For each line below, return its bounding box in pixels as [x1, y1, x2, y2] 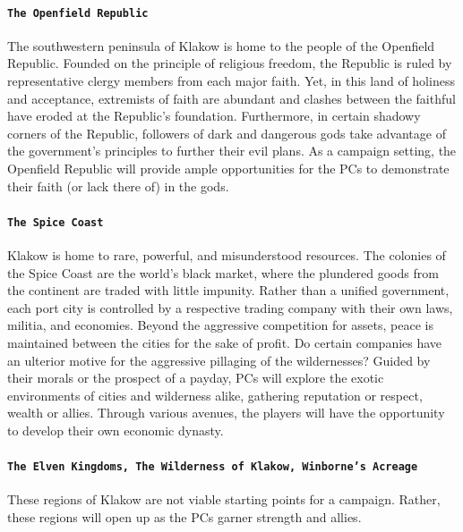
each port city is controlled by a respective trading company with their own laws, [7, 298, 453, 317]
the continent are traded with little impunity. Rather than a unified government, [7, 281, 450, 300]
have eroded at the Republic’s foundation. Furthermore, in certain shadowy [7, 106, 421, 125]
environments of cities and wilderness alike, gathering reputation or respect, [7, 385, 423, 404]
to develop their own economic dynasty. [7, 421, 224, 439]
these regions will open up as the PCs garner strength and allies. [7, 508, 362, 527]
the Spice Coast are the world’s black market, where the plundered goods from [7, 263, 439, 282]
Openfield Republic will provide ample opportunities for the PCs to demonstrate [7, 159, 450, 178]
